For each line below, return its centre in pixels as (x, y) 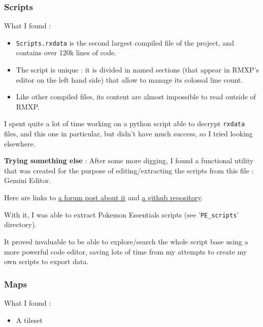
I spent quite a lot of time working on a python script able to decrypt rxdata (125, 123)
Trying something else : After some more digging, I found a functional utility (129, 160)
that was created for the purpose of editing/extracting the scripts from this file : (129, 170)
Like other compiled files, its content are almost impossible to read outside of (136, 97)
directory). (21, 224)
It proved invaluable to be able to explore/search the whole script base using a (126, 241)
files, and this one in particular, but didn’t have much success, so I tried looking (128, 134)
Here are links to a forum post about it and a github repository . (104, 197)
